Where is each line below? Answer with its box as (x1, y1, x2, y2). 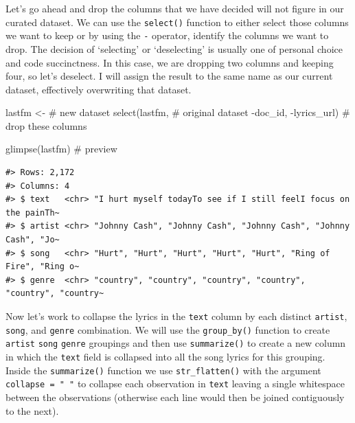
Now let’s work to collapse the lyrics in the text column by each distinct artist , (5, 309, 347, 323)
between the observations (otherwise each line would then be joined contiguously (5, 389, 345, 404)
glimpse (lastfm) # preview (5, 141, 117, 156)
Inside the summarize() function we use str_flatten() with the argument (5, 363, 321, 377)
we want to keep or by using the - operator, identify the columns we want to (5, 28, 329, 43)
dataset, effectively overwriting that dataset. (5, 82, 192, 96)
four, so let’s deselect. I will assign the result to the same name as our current (5, 69, 333, 83)
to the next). (5, 403, 59, 418)
